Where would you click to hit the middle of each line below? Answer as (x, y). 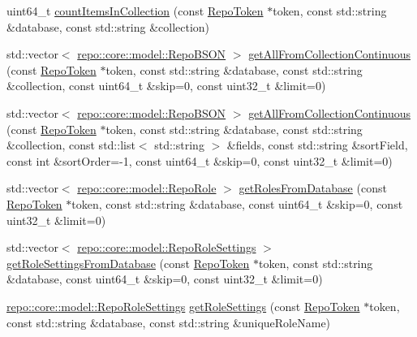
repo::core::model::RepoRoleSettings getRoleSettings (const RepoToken (183, 306)
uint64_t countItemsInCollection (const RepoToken (135, 11)
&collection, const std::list (71, 145)
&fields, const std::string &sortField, (317, 145)
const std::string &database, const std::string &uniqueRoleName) (169, 322)
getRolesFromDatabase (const (313, 188)
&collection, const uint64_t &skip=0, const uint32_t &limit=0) (166, 86)
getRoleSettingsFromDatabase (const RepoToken (128, 263)
